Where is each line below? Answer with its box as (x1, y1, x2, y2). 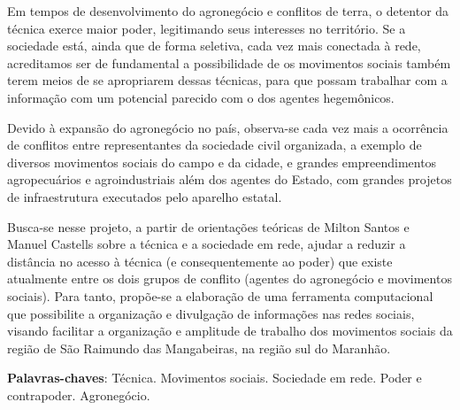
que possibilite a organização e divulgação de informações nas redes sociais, (7, 304, 415, 322)
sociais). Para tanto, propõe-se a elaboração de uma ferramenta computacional (7, 286, 433, 305)
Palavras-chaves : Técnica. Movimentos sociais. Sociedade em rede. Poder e (7, 368, 422, 387)
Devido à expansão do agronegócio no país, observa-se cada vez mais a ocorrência (7, 118, 448, 136)
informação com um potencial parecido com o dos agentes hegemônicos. (7, 88, 395, 106)
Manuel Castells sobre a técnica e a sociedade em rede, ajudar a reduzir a (7, 235, 406, 253)
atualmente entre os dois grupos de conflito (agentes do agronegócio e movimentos (7, 269, 452, 288)
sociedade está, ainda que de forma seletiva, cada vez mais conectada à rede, (7, 36, 421, 55)
